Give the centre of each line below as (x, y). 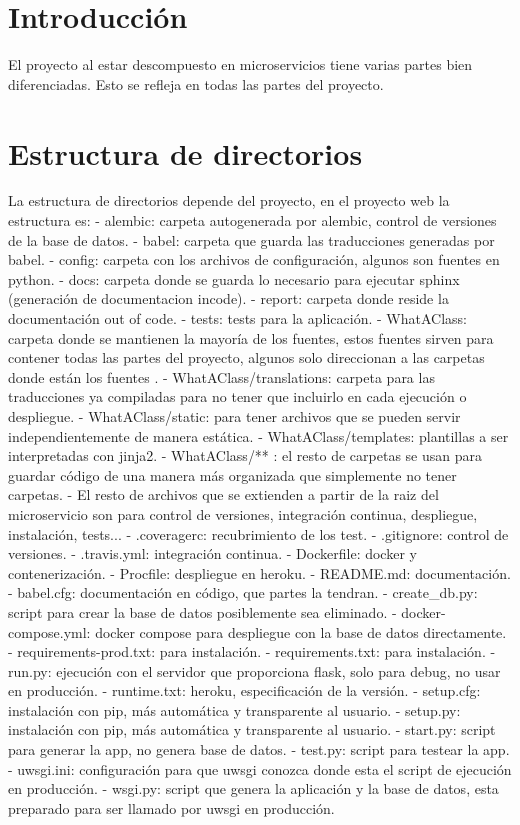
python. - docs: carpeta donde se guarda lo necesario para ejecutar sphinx (234, 278)
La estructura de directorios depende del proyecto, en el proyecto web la (229, 200)
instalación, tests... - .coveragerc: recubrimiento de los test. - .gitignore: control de (258, 533)
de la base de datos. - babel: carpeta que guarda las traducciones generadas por (251, 239)
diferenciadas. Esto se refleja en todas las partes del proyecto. (196, 83)
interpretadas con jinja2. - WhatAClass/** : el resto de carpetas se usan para (245, 455)
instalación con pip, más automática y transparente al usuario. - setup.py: (234, 709)
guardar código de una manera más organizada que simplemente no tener (232, 474)
